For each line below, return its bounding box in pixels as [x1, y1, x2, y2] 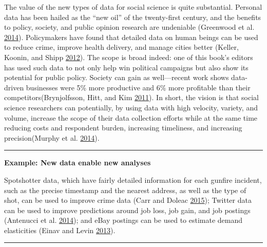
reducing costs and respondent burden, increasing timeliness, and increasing [4, 122, 242, 133]
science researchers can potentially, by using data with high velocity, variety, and [4, 102, 258, 112]
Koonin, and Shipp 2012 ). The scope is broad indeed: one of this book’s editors [4, 51, 253, 62]
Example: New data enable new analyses [4, 157, 151, 168]
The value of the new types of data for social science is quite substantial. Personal [4, 2, 262, 12]
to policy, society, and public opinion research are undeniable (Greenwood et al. [4, 22, 255, 32]
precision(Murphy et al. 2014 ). [4, 132, 100, 143]
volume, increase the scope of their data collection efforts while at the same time [4, 112, 258, 123]
